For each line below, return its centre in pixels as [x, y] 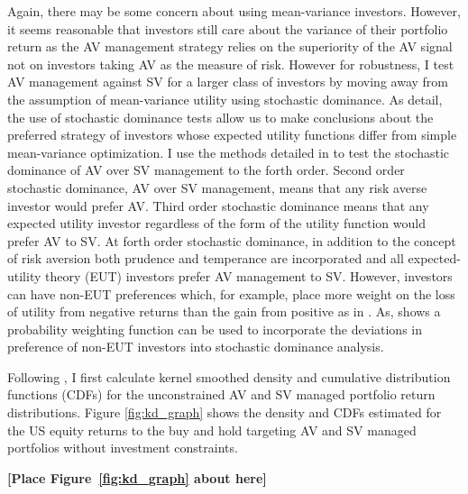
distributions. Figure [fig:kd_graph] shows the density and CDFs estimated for [225, 412]
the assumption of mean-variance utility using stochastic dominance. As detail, [225, 99]
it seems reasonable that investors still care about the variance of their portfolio [228, 28]
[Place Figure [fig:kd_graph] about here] [137, 477]
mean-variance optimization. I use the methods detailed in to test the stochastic [228, 152]
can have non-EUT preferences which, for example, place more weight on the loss [231, 293]
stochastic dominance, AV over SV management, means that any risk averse [217, 187]
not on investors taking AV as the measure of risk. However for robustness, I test [231, 64]
